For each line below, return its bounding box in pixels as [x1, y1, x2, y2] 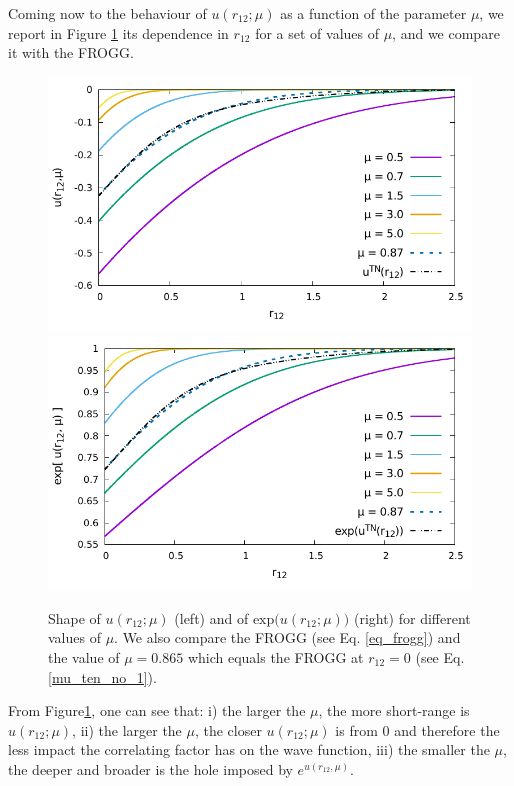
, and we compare [392, 22, 500, 43]
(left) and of [174, 607, 249, 628]
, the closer [194, 719, 262, 740]
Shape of [48, 607, 101, 628]
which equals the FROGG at [187, 646, 364, 667]
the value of [48, 646, 120, 667]
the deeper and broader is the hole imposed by [8, 758, 293, 779]
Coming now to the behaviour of [8, 3, 207, 23]
